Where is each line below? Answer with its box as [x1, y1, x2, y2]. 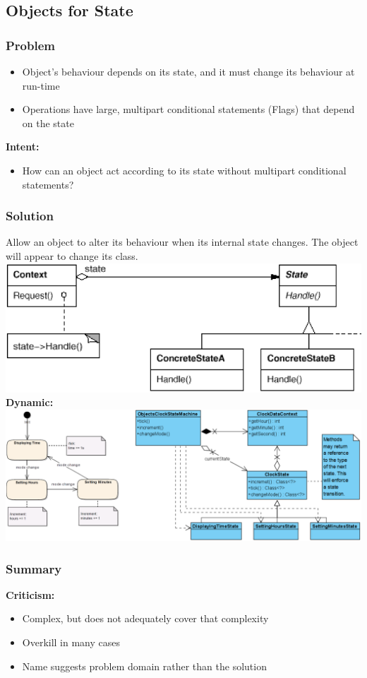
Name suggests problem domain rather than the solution [22, 658, 267, 673]
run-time [22, 78, 60, 93]
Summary [6, 559, 62, 577]
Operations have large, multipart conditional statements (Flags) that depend [22, 102, 355, 117]
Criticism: [6, 587, 55, 602]
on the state [22, 115, 74, 130]
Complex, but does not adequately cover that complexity [22, 611, 269, 626]
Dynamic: [6, 395, 54, 410]
